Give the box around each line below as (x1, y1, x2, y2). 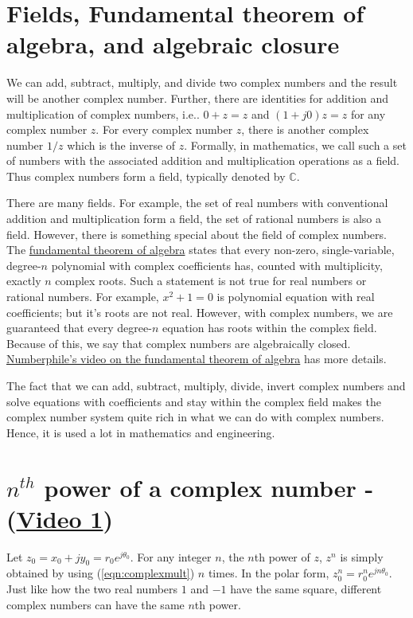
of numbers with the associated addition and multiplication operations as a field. (6, 152, 400, 169)
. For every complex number (95, 121, 233, 138)
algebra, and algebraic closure (6, 28, 340, 61)
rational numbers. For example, (6, 288, 159, 305)
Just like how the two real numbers (6, 581, 178, 597)
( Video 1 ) (6, 502, 113, 534)
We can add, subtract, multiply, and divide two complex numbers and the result (6, 74, 398, 91)
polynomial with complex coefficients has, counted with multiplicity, (51, 256, 383, 273)
